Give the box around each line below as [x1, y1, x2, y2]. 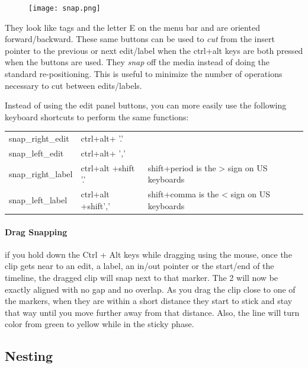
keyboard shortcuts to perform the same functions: [5, 110, 189, 123]
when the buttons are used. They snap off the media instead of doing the [5, 56, 269, 68]
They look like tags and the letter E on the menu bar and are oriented [5, 21, 260, 33]
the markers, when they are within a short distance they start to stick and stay [5, 295, 293, 307]
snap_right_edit [9, 132, 69, 145]
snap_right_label [9, 167, 73, 180]
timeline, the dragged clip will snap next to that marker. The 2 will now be [5, 271, 278, 283]
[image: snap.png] [28, 4, 101, 12]
